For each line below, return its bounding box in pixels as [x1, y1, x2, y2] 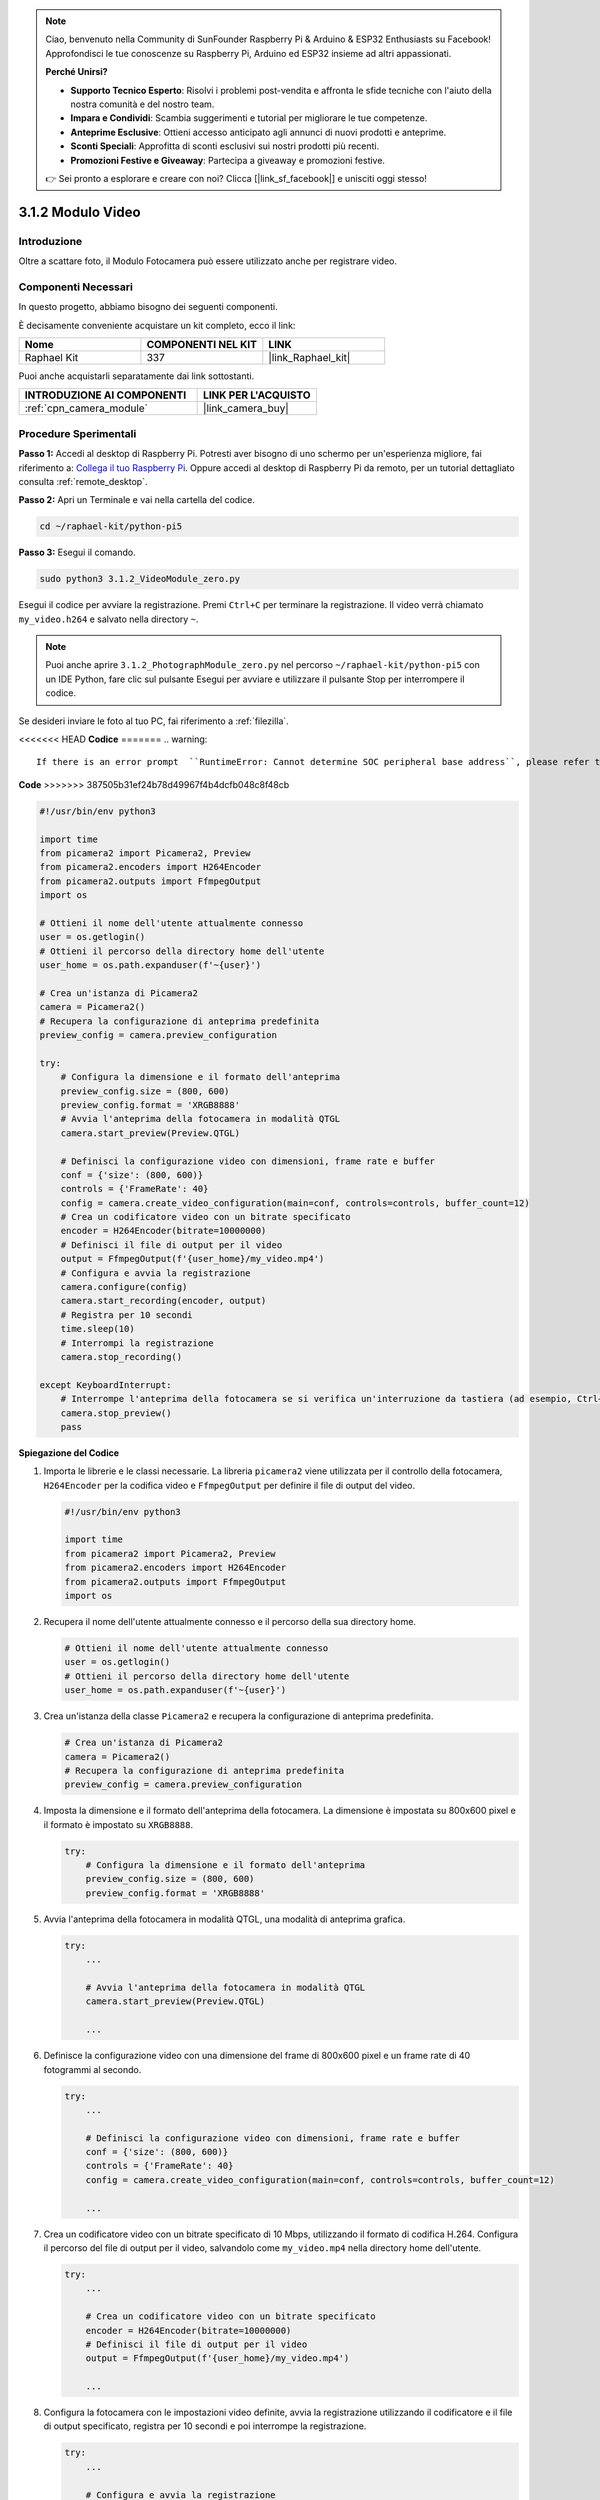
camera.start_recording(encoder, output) [60, 1295, 267, 1307]
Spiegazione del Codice [18, 1446, 120, 1459]
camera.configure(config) [60, 1281, 188, 1293]
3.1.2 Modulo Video [18, 203, 141, 220]
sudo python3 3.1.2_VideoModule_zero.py [39, 573, 240, 585]
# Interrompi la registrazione [60, 1337, 214, 1349]
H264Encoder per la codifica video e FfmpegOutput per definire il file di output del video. [43, 1479, 416, 1491]
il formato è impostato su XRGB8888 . [43, 1818, 194, 1830]
